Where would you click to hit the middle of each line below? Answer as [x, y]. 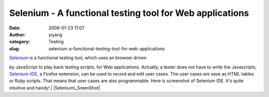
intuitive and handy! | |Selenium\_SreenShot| [55, 88]
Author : [17, 34]
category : [20, 42]
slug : [14, 48]
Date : [15, 28]
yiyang [55, 34]
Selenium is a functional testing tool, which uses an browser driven [78, 58]
